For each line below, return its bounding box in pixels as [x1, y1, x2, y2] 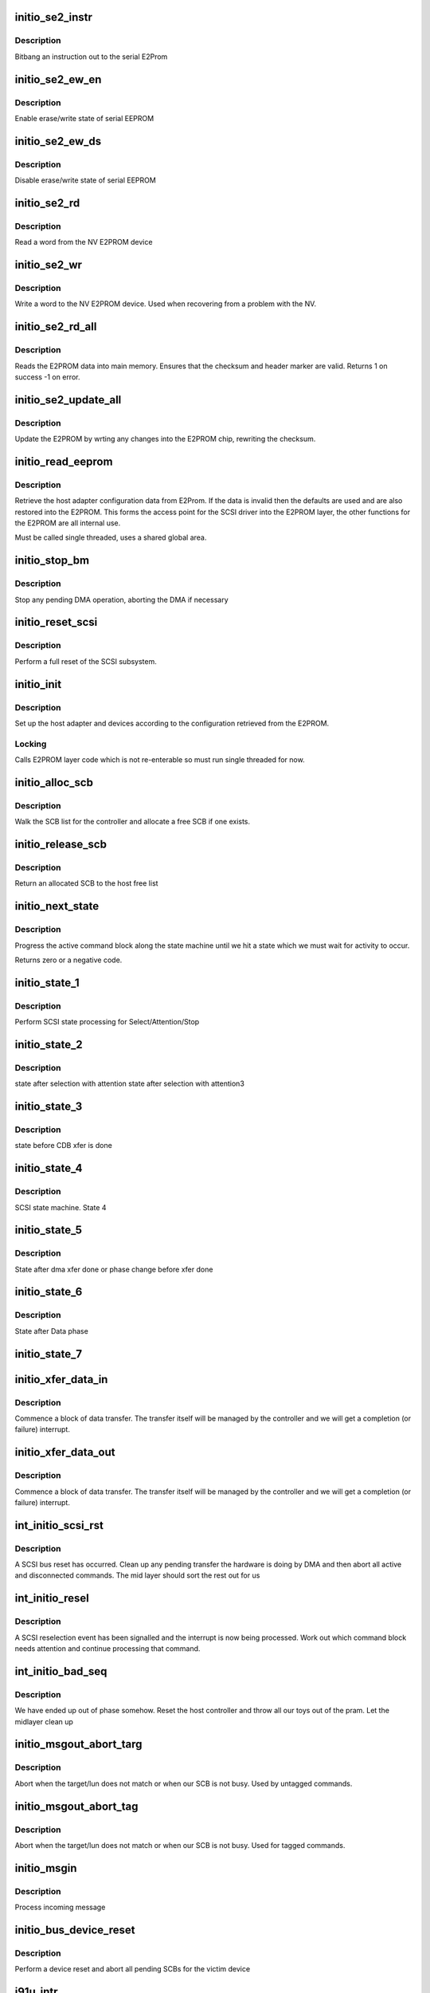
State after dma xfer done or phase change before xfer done [14, 1264, 213, 1274]
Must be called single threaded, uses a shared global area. [14, 533, 207, 542]
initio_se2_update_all [14, 393, 122, 407]
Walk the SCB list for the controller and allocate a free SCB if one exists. [14, 817, 251, 827]
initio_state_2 [14, 1037, 83, 1052]
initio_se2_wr [14, 258, 83, 272]
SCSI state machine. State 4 [14, 1202, 107, 1212]
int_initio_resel [14, 1591, 89, 1606]
